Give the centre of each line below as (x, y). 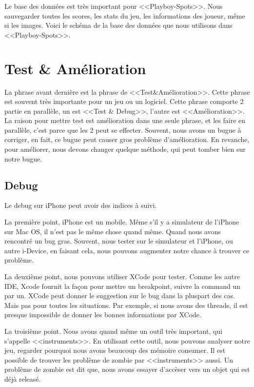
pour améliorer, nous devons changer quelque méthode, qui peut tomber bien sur (125, 149)
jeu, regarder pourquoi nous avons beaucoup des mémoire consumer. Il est (115, 350)
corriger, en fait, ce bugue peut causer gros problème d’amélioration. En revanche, (127, 139)
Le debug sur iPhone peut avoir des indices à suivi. (81, 205)
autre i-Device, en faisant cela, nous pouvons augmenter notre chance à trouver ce (127, 250)
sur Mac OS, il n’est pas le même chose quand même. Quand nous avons (113, 231)
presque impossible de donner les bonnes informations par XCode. (103, 315)
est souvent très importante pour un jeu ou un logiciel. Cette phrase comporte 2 (124, 101)
